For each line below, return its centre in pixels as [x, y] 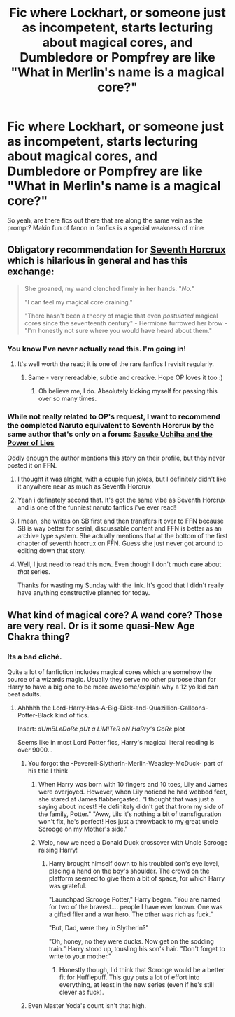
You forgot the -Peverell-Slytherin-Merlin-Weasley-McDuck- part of [126, 764]
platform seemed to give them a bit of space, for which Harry [137, 878]
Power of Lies [31, 442]
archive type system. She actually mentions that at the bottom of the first [122, 536]
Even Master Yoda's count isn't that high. [87, 1006]
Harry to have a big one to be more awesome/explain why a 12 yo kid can [113, 687]
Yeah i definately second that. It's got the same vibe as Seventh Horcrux [121, 500]
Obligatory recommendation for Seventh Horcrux [116, 250]
